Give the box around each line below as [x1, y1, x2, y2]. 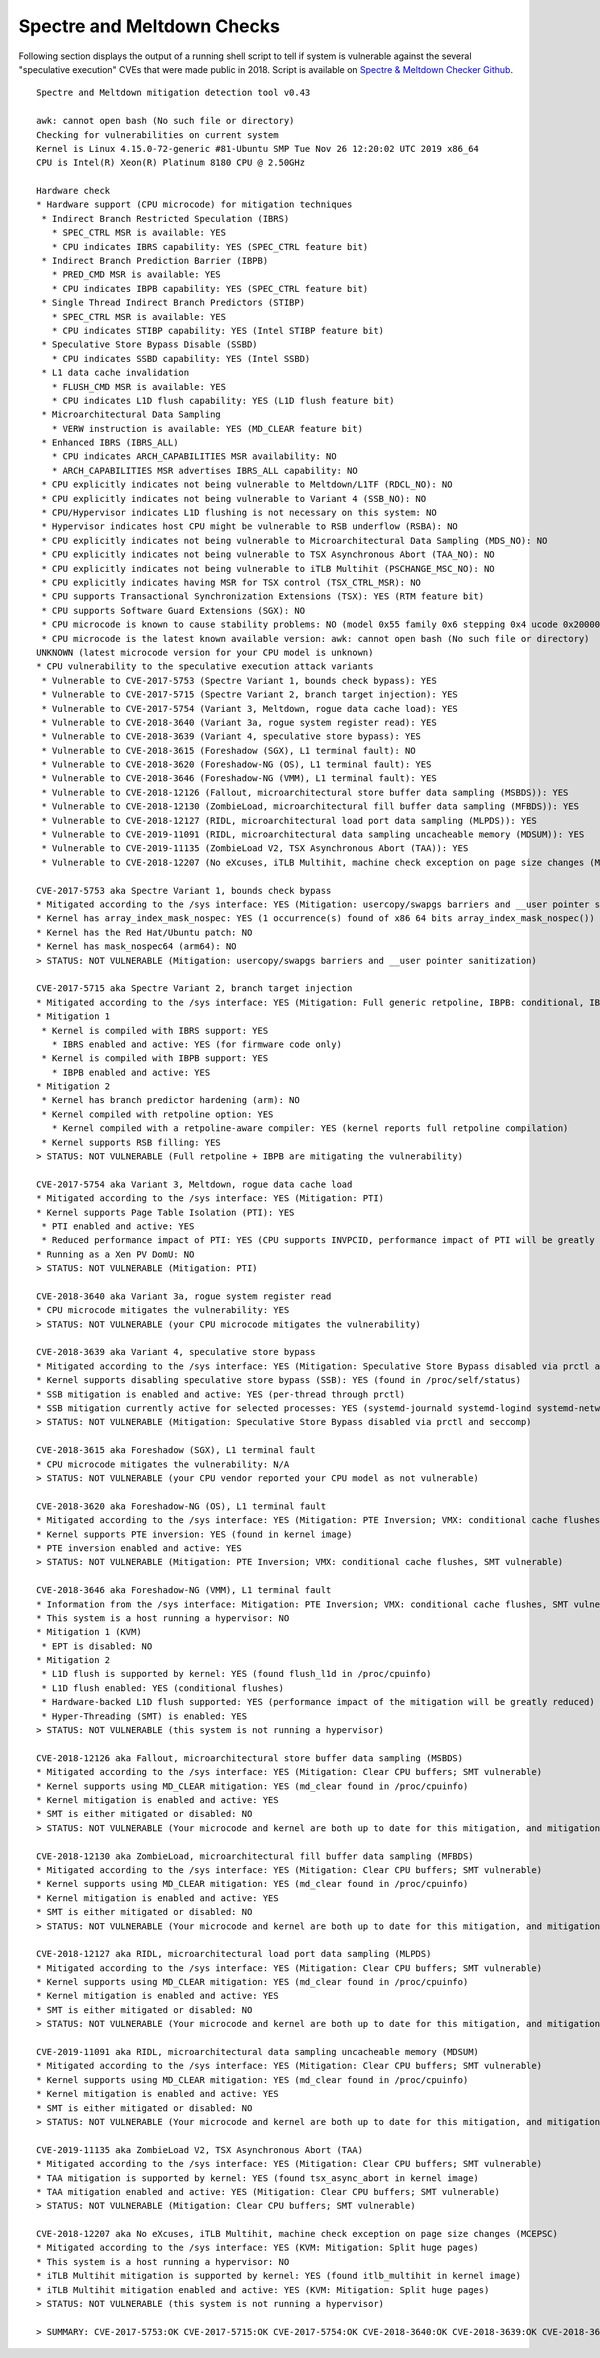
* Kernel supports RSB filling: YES [41, 1136, 222, 1148]
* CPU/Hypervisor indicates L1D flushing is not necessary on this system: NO [41, 507, 437, 519]
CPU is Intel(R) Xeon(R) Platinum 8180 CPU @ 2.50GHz [36, 157, 305, 169]
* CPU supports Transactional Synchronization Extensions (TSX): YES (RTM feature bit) [41, 591, 485, 602]
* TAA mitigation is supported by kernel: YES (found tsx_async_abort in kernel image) [36, 2172, 480, 2184]
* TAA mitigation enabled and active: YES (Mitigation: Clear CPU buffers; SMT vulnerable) [36, 2186, 500, 2197]
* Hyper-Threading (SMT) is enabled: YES [41, 1710, 248, 1722]
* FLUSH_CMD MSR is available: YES [51, 381, 227, 392]
